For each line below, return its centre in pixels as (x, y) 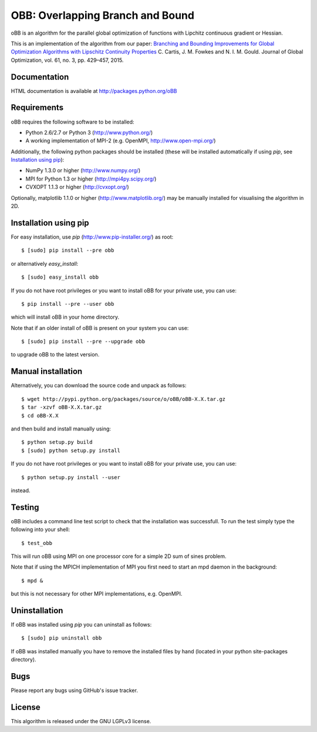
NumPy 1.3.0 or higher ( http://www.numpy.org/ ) (83, 171)
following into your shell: (41, 530)
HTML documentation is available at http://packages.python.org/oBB (94, 91)
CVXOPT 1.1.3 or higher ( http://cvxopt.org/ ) (77, 187)
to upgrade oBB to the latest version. (55, 355)
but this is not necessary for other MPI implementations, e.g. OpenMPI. (97, 594)
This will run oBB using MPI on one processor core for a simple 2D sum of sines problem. (119, 556)
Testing (25, 507)
